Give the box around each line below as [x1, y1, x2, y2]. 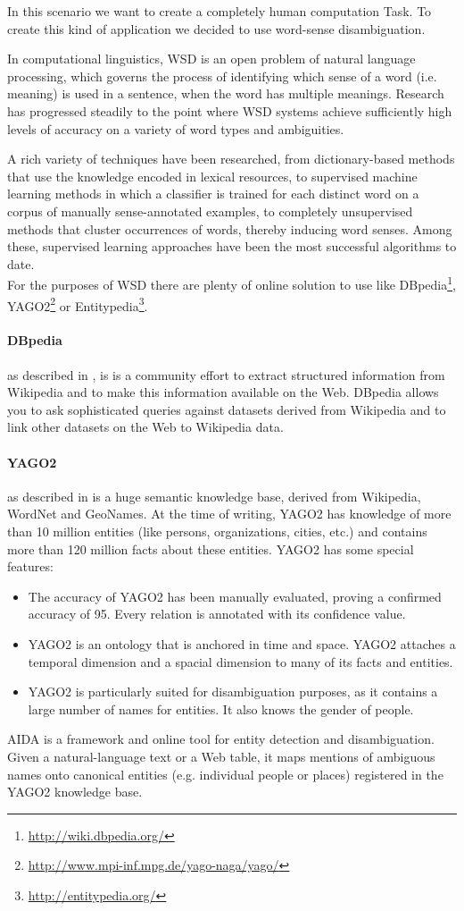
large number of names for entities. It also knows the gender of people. [28, 699, 414, 718]
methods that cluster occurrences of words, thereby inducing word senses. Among [7, 219, 452, 238]
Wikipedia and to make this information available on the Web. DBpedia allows [7, 383, 439, 401]
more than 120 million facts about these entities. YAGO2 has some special [7, 539, 414, 558]
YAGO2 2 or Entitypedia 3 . [7, 293, 148, 315]
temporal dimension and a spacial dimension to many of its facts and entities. [28, 652, 453, 671]
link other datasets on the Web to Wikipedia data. [7, 418, 284, 436]
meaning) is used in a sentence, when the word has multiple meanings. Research [7, 84, 444, 103]
